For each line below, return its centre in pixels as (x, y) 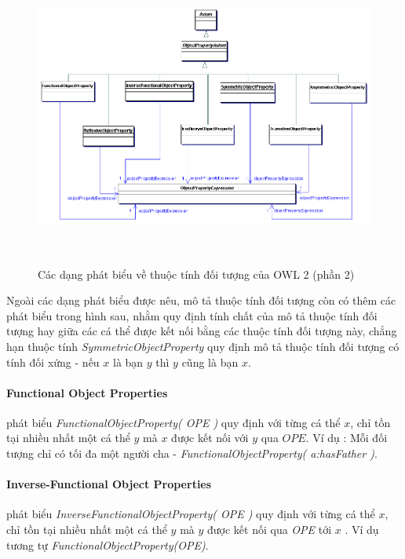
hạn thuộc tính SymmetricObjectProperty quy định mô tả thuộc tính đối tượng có (203, 346)
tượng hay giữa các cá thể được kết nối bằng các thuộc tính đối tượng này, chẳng (202, 331)
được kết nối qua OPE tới (270, 530)
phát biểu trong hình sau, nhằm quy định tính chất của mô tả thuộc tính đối (192, 315)
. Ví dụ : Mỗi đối (347, 438)
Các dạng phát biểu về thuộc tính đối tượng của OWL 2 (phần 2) (196, 274)
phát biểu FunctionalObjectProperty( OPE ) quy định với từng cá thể (173, 422)
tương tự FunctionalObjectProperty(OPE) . (108, 544)
